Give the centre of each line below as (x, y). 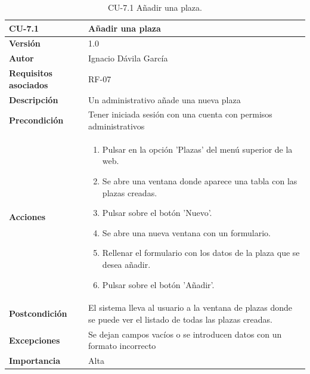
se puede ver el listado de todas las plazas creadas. (180, 319)
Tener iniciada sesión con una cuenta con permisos (180, 114)
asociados (29, 84)
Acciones (27, 217)
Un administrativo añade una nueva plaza (165, 99)
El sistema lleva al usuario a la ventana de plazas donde (190, 307)
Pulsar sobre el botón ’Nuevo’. (157, 213)
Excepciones (35, 340)
